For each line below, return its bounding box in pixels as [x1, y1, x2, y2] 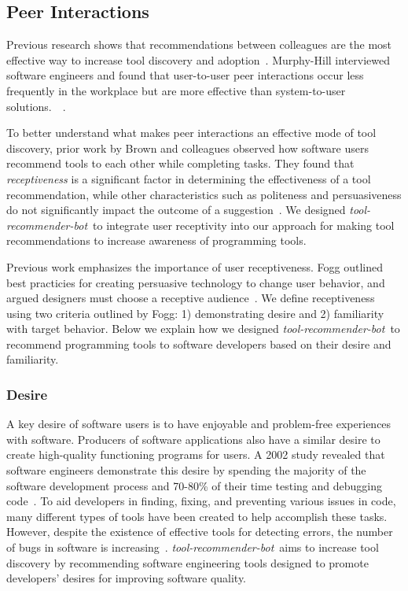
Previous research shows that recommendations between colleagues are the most [6, 36, 392, 53]
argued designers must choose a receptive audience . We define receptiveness [6, 290, 375, 306]
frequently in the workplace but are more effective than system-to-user [6, 82, 346, 98]
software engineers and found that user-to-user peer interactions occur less [6, 67, 364, 83]
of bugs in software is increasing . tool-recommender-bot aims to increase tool [6, 539, 379, 556]
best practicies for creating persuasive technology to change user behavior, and [6, 274, 385, 290]
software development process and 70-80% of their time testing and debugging [6, 477, 382, 493]
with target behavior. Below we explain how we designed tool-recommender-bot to [6, 320, 400, 337]
